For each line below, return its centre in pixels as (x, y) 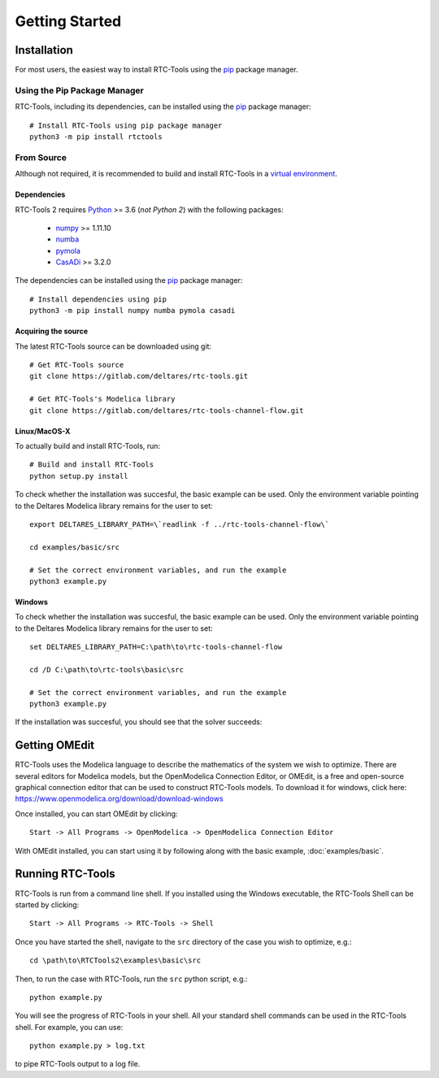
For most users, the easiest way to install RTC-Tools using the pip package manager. (156, 70)
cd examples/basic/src (75, 547)
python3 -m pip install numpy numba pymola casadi (133, 311)
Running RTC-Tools (65, 874)
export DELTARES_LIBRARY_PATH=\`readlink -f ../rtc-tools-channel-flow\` (180, 524)
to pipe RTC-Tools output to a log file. (78, 1064)
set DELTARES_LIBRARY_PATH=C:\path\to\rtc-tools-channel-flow (156, 647)
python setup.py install (79, 476)
